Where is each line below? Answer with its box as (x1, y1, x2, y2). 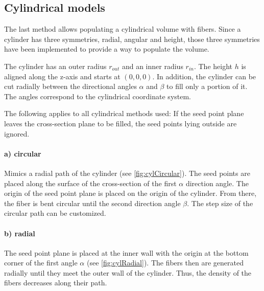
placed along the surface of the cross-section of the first (4, 177, 177, 188)
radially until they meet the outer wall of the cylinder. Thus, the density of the (4, 267, 252, 278)
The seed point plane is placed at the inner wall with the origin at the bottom (4, 247, 249, 258)
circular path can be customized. (4, 208, 106, 218)
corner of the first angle (4, 257, 78, 268)
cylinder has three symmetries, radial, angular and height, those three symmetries (4, 33, 260, 44)
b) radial (4, 228, 35, 238)
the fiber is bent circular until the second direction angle (4, 197, 181, 208)
